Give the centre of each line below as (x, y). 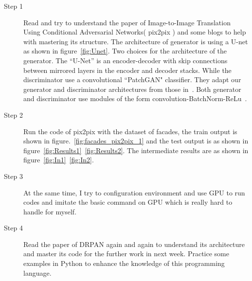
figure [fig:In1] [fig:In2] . (59, 160)
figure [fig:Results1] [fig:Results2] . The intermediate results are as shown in (136, 150)
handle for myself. (50, 211)
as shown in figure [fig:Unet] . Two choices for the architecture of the (125, 51)
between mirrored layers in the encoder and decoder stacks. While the (127, 70)
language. (37, 272)
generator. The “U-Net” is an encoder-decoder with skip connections (126, 60)
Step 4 (13, 228)
